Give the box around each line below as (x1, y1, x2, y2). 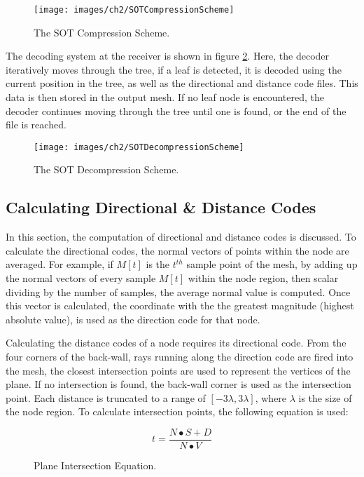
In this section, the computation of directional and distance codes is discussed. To (6, 229, 356, 244)
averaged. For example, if (6, 257, 113, 271)
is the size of (298, 390, 352, 405)
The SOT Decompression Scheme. (34, 162, 179, 177)
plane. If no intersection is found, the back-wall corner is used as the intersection (6, 377, 351, 391)
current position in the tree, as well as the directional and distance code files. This (6, 76, 358, 90)
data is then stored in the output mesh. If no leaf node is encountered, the (6, 90, 324, 105)
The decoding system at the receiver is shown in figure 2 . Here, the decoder (6, 48, 330, 63)
